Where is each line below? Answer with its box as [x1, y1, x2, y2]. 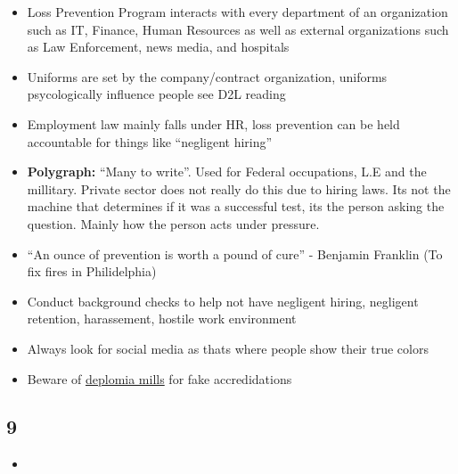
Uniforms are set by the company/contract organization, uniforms [27, 67, 388, 86]
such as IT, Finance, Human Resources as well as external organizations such [27, 20, 449, 38]
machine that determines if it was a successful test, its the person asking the [27, 197, 445, 216]
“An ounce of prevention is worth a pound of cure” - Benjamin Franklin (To [27, 244, 443, 263]
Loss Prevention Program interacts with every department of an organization [27, 3, 448, 20]
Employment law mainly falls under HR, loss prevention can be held [27, 114, 400, 133]
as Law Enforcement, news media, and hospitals [27, 37, 290, 56]
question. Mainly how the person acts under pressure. [27, 214, 320, 233]
